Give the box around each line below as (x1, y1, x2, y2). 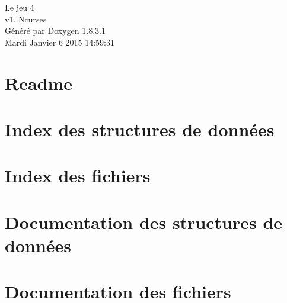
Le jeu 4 (5, 1, 34, 13)
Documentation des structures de (5, 209, 283, 234)
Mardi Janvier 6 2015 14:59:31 (5, 36, 115, 48)
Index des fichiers (5, 163, 151, 188)
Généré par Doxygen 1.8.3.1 (5, 24, 106, 37)
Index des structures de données (5, 117, 275, 141)
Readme (5, 70, 73, 95)
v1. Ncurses (5, 12, 47, 25)
